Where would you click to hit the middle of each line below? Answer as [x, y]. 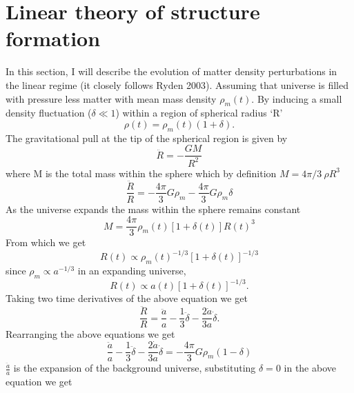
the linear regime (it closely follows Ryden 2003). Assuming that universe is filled [177, 84]
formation [53, 38]
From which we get [46, 242]
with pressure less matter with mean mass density [111, 98]
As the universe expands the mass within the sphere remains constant [153, 209]
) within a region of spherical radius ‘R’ [199, 113]
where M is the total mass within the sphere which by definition [141, 173]
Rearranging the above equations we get [90, 334]
